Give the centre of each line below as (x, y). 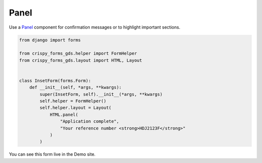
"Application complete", (90, 122)
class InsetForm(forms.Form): (55, 81)
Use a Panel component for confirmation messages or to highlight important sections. (95, 27)
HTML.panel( (64, 114)
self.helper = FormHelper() (73, 101)
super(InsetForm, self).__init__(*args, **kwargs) (101, 94)
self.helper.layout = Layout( (75, 108)
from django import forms (50, 40)
